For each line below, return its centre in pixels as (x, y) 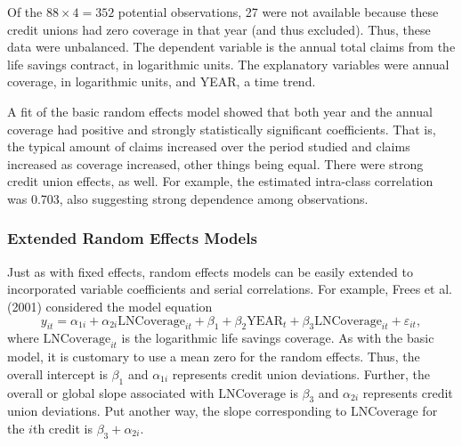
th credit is (62, 428)
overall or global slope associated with (111, 392)
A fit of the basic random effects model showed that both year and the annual (220, 111)
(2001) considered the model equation (110, 306)
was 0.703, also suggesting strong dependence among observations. (188, 198)
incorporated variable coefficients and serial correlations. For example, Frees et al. (230, 289)
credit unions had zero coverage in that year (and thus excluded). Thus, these (219, 29)
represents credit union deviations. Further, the (301, 373)
